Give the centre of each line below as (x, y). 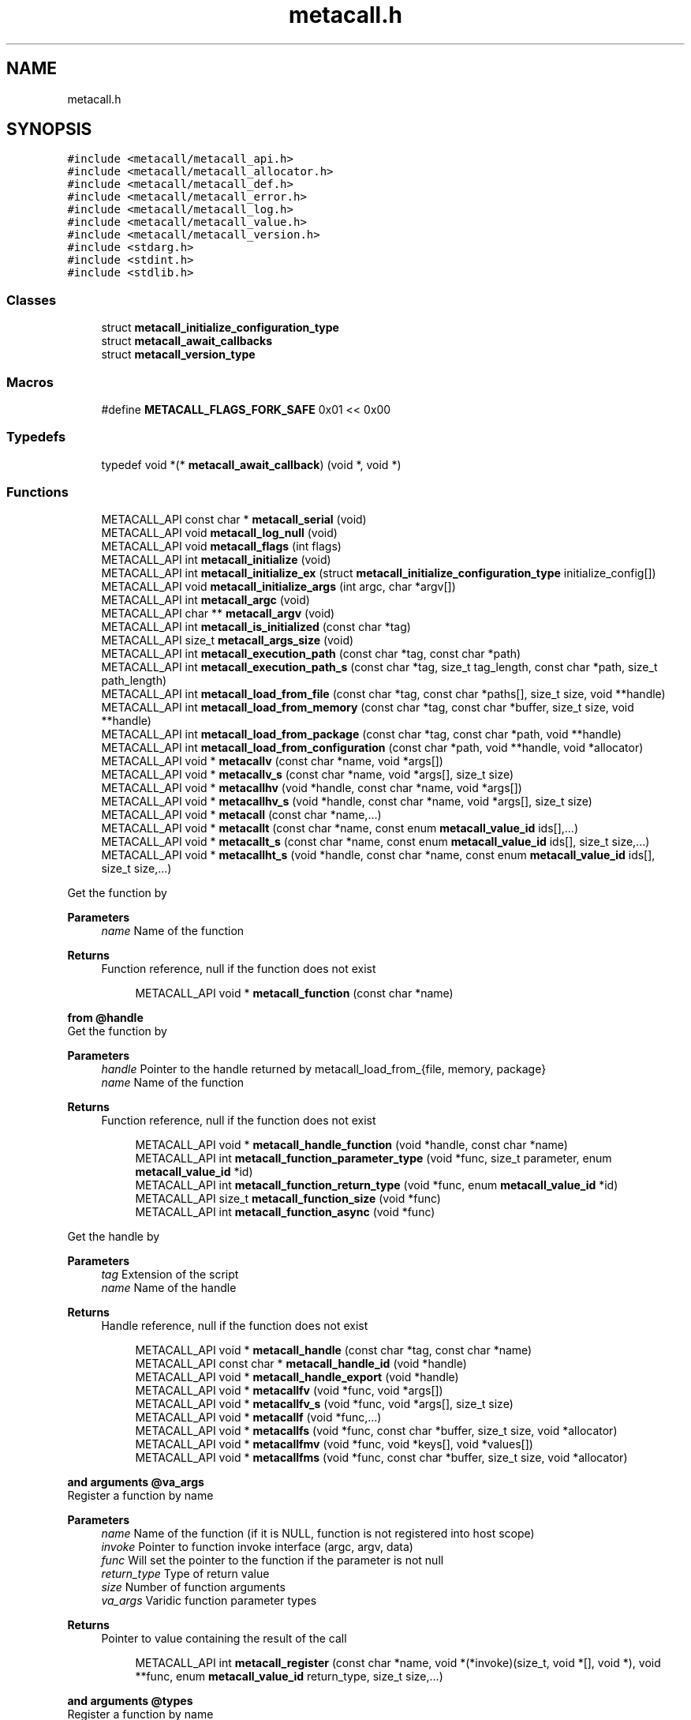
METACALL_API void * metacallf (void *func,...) (258, 1418)
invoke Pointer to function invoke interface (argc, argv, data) (257, 1547)
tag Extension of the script (170, 1275)
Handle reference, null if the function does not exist (235, 1326)
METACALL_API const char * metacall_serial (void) (234, 520)
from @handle (105, 1018)
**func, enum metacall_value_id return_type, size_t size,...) (289, 1677)
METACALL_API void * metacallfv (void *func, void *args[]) (289, 1391)
